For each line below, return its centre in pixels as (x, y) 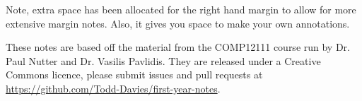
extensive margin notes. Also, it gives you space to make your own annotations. (178, 23)
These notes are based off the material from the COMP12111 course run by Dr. (178, 47)
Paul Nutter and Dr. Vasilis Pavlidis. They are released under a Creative (163, 60)
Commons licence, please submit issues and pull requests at (134, 75)
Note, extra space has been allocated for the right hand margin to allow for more (181, 9)
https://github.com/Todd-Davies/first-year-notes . (113, 88)
